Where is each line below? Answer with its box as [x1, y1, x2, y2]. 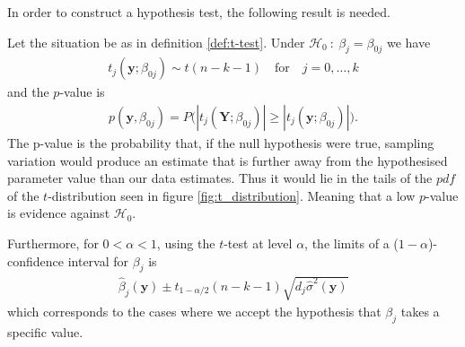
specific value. [7, 322, 83, 341]
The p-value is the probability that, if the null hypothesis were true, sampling [7, 134, 434, 152]
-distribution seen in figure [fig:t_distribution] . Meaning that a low [48, 186, 416, 204]
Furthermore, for [7, 234, 99, 253]
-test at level [224, 234, 293, 253]
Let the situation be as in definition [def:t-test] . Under [7, 32, 305, 51]
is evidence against [7, 204, 110, 222]
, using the [156, 234, 215, 253]
